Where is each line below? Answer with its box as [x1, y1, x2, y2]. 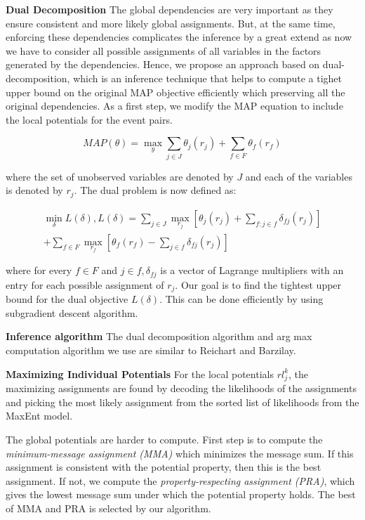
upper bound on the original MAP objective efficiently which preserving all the [6, 84, 345, 99]
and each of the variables [245, 169, 352, 183]
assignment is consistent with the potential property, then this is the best [6, 460, 321, 474]
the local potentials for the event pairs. [6, 112, 173, 126]
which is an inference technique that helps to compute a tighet [73, 70, 342, 85]
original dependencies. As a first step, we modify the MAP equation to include [6, 98, 343, 113]
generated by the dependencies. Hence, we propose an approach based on [6, 57, 320, 72]
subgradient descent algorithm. [6, 305, 138, 320]
